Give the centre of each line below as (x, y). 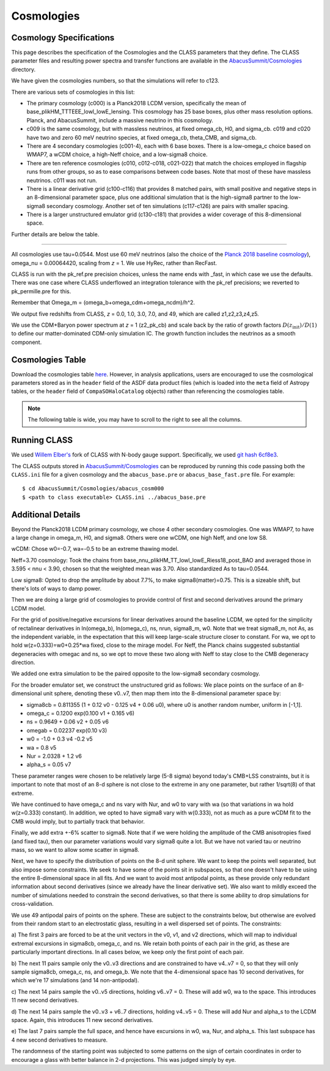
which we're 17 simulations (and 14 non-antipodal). (75, 980)
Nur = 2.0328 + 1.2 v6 (54, 756)
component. (27, 342)
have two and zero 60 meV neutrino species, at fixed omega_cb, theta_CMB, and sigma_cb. (141, 137)
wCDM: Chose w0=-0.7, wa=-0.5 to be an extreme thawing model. (95, 549)
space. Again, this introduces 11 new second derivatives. (82, 1020)
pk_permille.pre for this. (41, 291)
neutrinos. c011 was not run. (62, 180)
